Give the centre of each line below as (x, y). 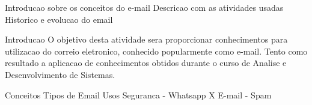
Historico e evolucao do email (59, 19)
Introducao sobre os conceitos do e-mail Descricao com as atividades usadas (144, 7)
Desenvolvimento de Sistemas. (60, 74)
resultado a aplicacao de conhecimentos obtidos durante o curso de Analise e (146, 63)
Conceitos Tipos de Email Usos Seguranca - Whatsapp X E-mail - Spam (138, 94)
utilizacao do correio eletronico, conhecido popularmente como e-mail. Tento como (156, 51)
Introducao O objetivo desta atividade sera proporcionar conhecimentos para (146, 39)
